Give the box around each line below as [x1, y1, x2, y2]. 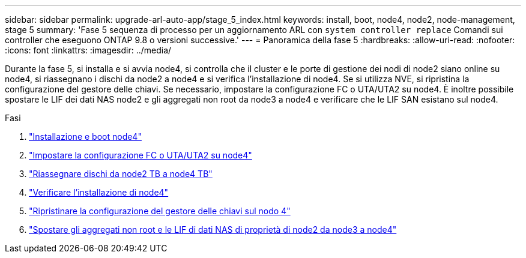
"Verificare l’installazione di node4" [29, 187, 169, 197]
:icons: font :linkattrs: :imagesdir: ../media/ [5, 45, 172, 55]
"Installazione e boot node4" [29, 131, 142, 142]
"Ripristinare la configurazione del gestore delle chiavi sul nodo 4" [29, 206, 291, 216]
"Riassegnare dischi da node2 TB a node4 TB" [29, 169, 213, 179]
